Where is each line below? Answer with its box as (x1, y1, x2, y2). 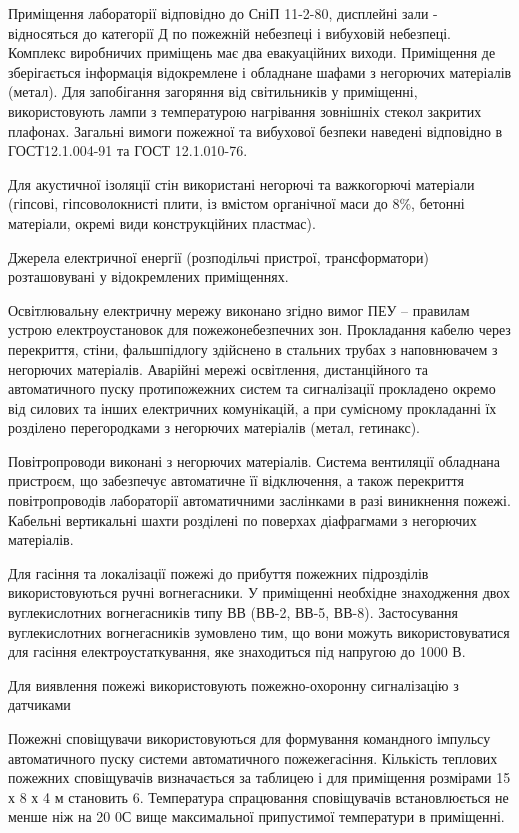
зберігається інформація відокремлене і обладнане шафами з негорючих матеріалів (8, 61, 512, 82)
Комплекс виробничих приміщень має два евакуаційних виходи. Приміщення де (8, 42, 496, 63)
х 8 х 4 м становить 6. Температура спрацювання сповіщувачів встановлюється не (8, 786, 509, 807)
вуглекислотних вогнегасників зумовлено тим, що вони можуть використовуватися (8, 621, 510, 642)
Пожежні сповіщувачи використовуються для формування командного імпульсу (8, 728, 491, 748)
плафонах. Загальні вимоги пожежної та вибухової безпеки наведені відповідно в (8, 120, 503, 141)
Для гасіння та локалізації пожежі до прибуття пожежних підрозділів (8, 562, 429, 583)
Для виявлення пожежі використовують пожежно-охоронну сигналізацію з (8, 674, 459, 695)
